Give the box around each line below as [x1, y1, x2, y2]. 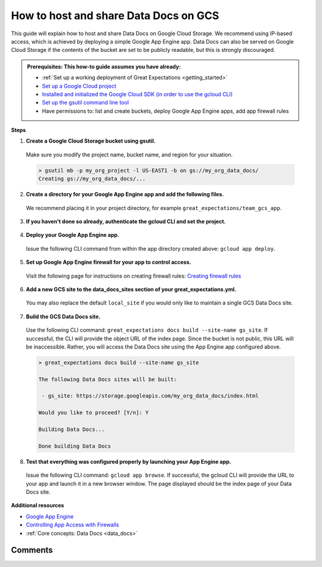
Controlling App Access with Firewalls [26, 521, 119, 528]
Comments [11, 545, 53, 555]
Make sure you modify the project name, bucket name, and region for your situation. [26, 151, 233, 158]
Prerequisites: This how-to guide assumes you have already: [27, 63, 181, 70]
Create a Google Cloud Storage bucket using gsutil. [26, 137, 156, 144]
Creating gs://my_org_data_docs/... [38, 175, 146, 182]
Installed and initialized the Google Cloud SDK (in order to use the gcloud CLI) [42, 90, 233, 98]
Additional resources [11, 502, 64, 509]
